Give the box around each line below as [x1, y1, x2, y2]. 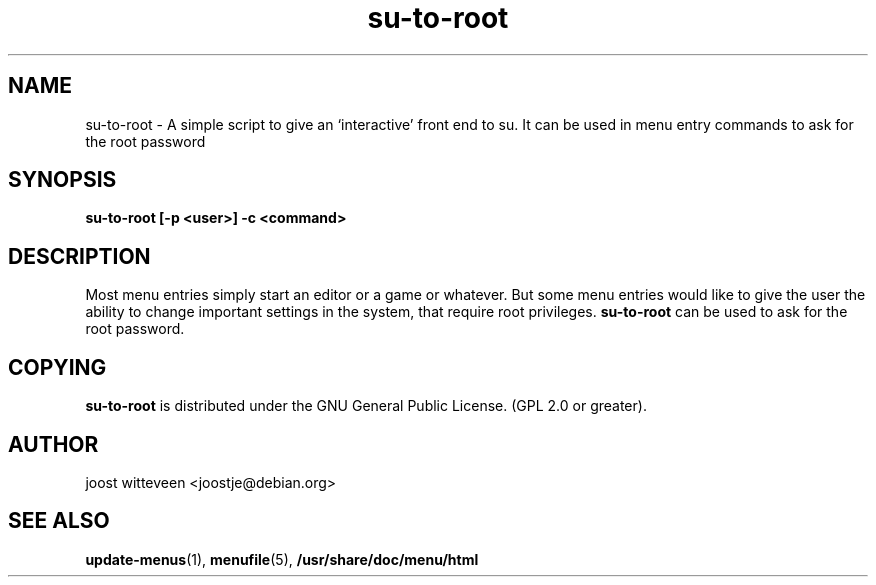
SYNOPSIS [8, 167, 117, 193]
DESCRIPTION [8, 243, 151, 269]
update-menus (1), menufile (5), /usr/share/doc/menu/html [85, 550, 479, 568]
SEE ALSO [8, 508, 110, 534]
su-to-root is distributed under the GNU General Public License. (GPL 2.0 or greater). [85, 397, 647, 415]
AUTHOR [8, 431, 99, 457]
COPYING [8, 354, 107, 380]
